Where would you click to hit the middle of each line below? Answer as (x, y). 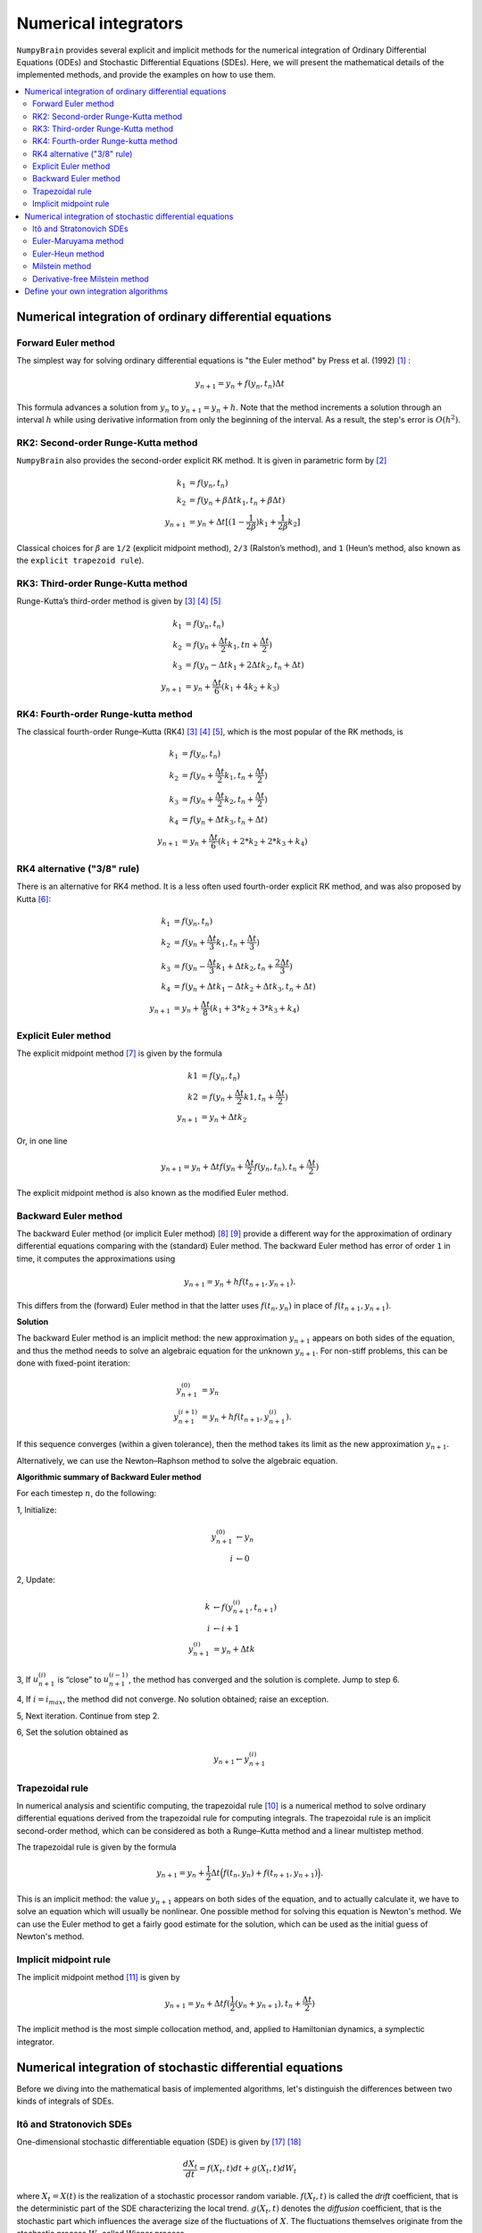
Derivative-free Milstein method (91, 279)
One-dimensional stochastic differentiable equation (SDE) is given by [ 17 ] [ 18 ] (159, 2142)
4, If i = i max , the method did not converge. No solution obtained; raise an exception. (173, 1700)
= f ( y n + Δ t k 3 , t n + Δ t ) (224, 820)
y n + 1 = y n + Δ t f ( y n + (203, 1167)
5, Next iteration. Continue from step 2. (88, 1716)
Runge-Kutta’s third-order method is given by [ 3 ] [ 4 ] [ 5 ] (119, 601)
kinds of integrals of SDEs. (65, 2101)
